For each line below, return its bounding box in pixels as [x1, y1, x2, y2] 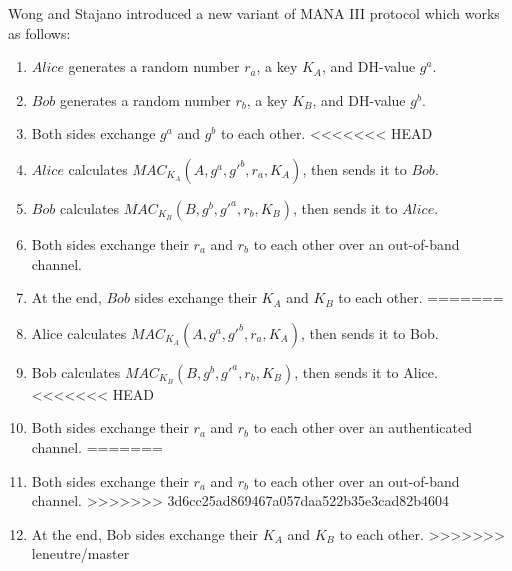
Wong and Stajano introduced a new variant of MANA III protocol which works [8, 3, 500, 23]
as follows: [8, 22, 71, 43]
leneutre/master [31, 543, 130, 564]
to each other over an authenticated [253, 417, 472, 438]
